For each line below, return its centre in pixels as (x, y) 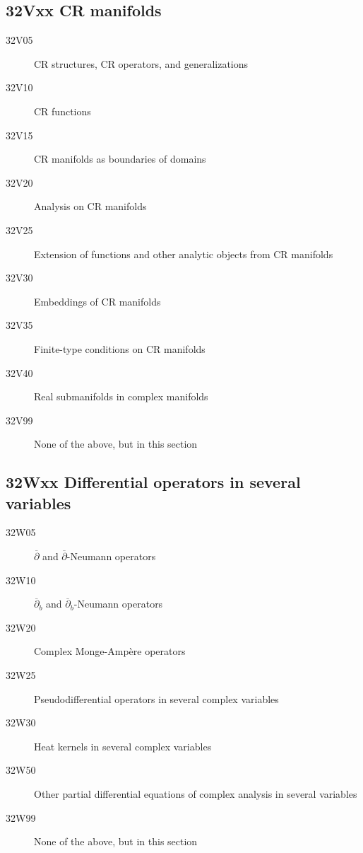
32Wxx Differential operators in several (153, 482)
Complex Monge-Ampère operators (110, 651)
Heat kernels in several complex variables (123, 746)
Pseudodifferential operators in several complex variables (156, 698)
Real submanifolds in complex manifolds (121, 396)
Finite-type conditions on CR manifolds (120, 348)
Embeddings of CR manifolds (97, 301)
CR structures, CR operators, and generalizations (141, 63)
